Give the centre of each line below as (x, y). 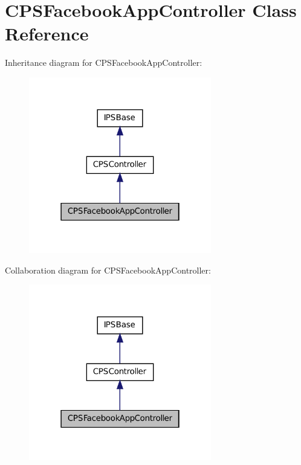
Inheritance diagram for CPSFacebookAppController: (104, 63)
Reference (47, 34)
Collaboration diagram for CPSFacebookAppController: (108, 270)
